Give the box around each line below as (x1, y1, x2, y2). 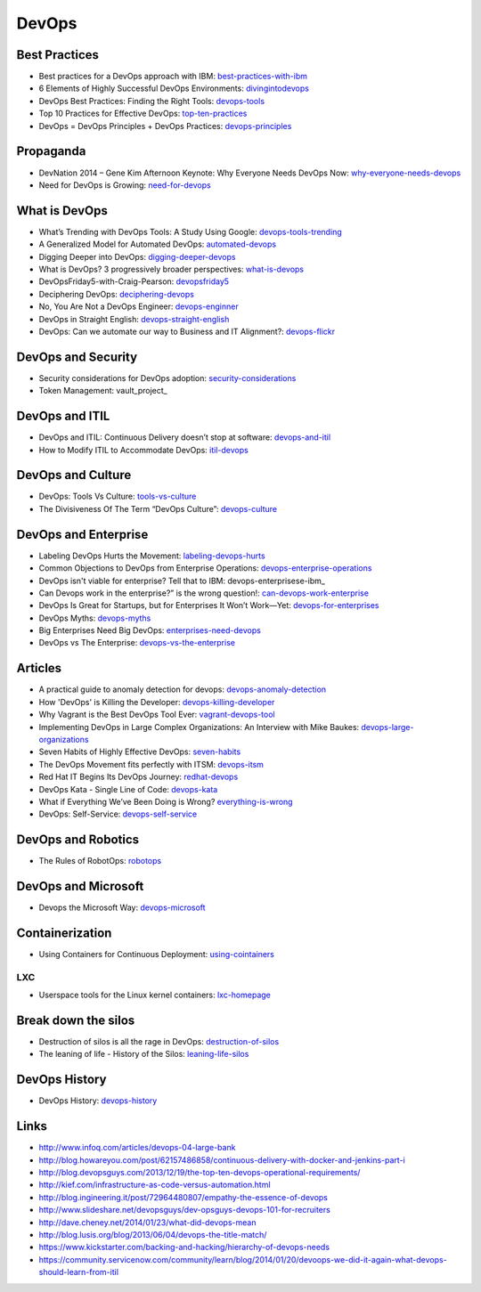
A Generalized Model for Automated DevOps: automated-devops (38, 239, 276, 249)
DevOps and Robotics (16, 833, 140, 848)
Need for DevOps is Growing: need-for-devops (38, 179, 211, 191)
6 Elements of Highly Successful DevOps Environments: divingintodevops (38, 83, 309, 93)
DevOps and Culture (16, 467, 132, 483)
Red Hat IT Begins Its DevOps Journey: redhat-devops (38, 771, 239, 783)
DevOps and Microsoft (16, 879, 144, 894)
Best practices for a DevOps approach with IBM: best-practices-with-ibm (38, 71, 307, 82)
